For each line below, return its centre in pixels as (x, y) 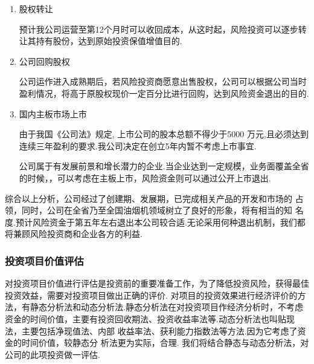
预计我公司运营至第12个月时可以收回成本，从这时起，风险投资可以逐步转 (163, 29)
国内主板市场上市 (53, 113)
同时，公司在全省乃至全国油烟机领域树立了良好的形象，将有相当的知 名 (162, 210)
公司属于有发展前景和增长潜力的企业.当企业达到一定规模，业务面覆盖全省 (164, 166)
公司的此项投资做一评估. (53, 354)
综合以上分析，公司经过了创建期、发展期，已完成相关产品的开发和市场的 (149, 198)
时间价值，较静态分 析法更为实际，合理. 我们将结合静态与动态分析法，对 (165, 343)
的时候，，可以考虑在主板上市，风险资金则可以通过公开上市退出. (145, 177)
